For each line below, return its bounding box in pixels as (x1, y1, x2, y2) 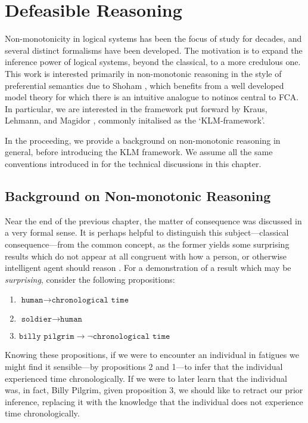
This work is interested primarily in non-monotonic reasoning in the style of (5, 67, 282, 79)
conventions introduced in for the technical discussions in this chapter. (5, 158, 262, 170)
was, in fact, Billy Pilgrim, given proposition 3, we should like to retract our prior (5, 384, 303, 396)
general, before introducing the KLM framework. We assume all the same (5, 146, 273, 158)
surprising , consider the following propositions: (5, 273, 175, 285)
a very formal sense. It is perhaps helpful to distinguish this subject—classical (5, 226, 289, 239)
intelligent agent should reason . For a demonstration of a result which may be (5, 261, 291, 274)
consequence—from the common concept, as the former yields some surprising (5, 238, 290, 251)
